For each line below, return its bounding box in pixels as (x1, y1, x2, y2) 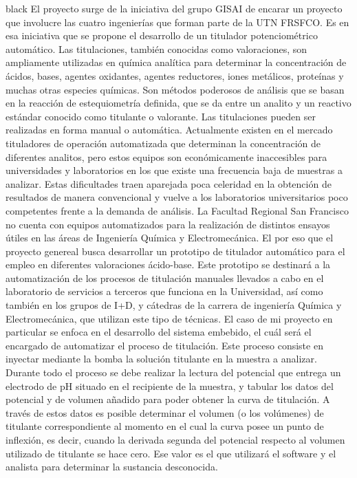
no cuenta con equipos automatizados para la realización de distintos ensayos (6, 217, 330, 231)
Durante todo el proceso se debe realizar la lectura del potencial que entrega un (6, 365, 341, 380)
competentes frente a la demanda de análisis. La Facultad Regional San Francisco (6, 203, 349, 217)
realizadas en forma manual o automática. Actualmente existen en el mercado (6, 122, 333, 137)
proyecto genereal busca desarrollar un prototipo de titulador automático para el (6, 243, 345, 258)
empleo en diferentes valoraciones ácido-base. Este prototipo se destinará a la (6, 257, 331, 272)
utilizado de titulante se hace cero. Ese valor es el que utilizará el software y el (6, 446, 336, 460)
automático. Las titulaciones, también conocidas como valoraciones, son (6, 41, 307, 56)
